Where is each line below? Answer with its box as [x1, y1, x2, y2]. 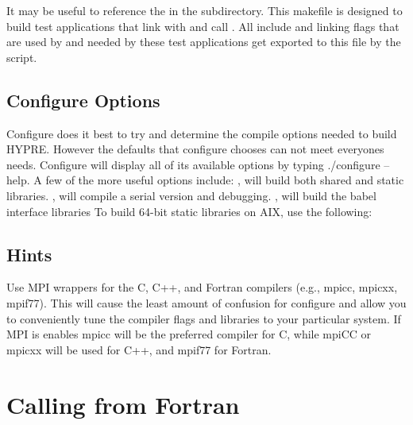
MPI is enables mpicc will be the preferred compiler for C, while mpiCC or [6, 326, 372, 342]
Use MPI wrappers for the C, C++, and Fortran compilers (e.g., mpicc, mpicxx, [6, 279, 398, 296]
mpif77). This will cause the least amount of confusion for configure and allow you [6, 294, 407, 311]
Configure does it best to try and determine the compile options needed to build [6, 125, 397, 141]
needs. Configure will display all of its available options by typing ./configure [6, 156, 380, 172]
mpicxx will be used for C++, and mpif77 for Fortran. [6, 341, 272, 357]
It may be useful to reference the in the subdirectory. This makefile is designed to [6, 2, 403, 18]
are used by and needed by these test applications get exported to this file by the [6, 33, 401, 50]
